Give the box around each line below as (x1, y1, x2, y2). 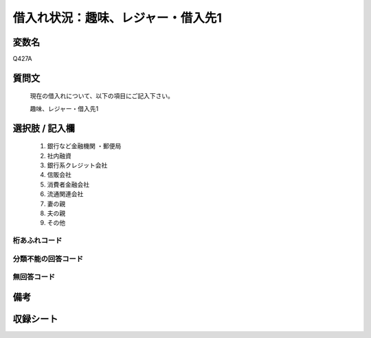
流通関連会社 (47, 190, 84, 198)
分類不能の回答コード (12, 254, 84, 263)
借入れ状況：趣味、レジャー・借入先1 (12, 10, 223, 25)
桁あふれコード (12, 236, 63, 245)
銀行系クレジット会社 (47, 161, 108, 169)
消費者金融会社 (47, 180, 89, 189)
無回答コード (12, 272, 56, 282)
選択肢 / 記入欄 (12, 122, 76, 134)
